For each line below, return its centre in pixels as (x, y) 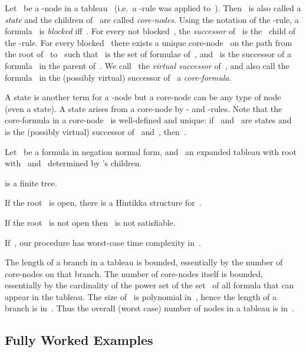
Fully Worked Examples (79, 340)
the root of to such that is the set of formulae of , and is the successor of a (148, 54)
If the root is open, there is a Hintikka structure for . (103, 203)
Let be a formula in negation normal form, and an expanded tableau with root (151, 151)
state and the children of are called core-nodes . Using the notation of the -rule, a (152, 19)
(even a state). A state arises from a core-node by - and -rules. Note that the (144, 108)
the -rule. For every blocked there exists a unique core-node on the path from (149, 42)
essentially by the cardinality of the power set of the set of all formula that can (149, 285)
